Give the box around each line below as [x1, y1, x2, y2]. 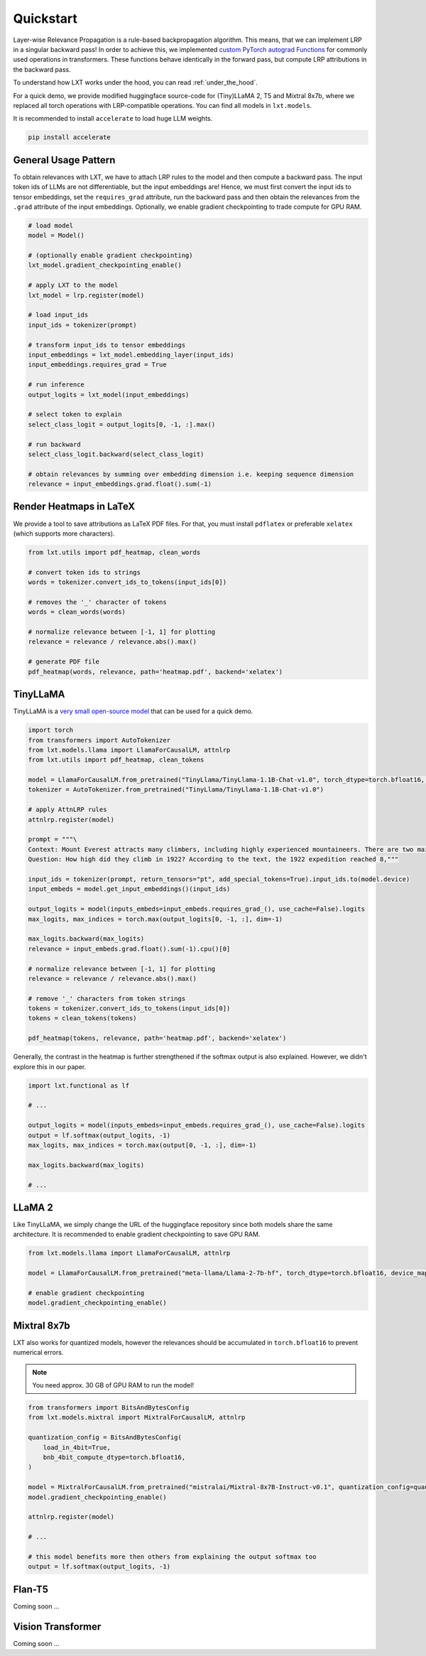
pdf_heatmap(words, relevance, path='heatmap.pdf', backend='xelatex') [28, 668, 283, 676]
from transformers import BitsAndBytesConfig [28, 1403, 190, 1412]
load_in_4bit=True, [43, 1443, 111, 1451]
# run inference [28, 381, 85, 389]
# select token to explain [28, 411, 122, 418]
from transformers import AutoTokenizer [28, 736, 170, 744]
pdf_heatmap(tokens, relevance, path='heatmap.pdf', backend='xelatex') [28, 1034, 287, 1042]
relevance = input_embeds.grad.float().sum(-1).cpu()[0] [28, 945, 231, 953]
